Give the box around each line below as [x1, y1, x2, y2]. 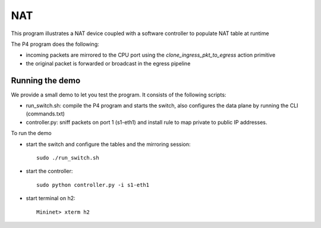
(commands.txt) [26, 110, 65, 117]
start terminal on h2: [26, 195, 75, 202]
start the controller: [26, 167, 73, 175]
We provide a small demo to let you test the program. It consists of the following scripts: [11, 91, 226, 98]
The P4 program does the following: [11, 40, 99, 48]
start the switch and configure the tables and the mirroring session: [26, 140, 191, 148]
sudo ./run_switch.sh [36, 154, 99, 161]
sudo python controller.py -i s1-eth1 [36, 182, 150, 188]
